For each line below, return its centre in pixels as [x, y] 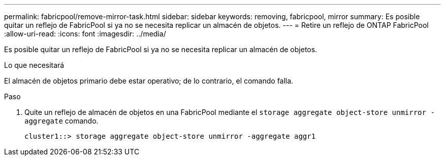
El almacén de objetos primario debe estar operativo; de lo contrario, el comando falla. [149, 81]
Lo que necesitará [34, 65]
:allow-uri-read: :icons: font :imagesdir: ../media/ [85, 34]
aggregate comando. [61, 121]
